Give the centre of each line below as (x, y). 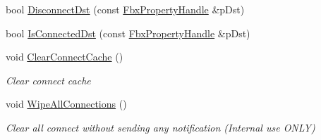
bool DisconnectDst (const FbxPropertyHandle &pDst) (125, 9)
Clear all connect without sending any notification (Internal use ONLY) (160, 127)
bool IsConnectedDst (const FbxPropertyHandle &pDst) (128, 33)
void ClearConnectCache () (65, 57)
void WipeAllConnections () (66, 104)
